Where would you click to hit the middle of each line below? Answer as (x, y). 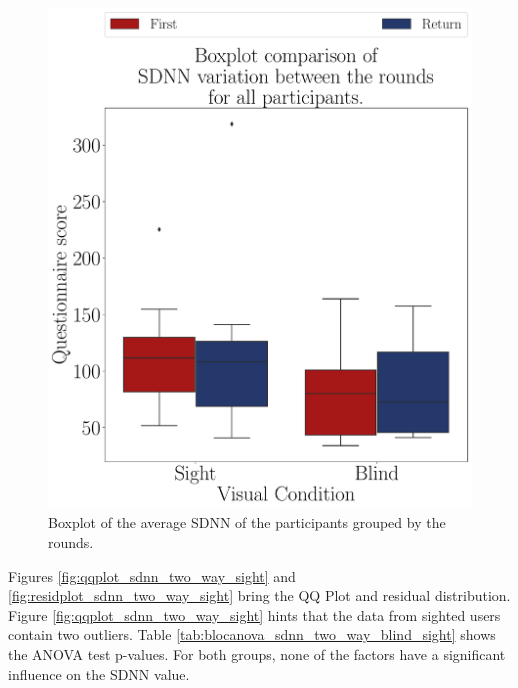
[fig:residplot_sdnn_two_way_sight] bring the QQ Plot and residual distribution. (259, 595)
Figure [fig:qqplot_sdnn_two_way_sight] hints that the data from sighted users (254, 614)
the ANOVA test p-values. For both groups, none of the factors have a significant (257, 653)
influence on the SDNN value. (99, 673)
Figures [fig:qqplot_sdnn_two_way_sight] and (152, 575)
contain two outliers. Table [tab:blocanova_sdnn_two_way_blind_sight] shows (252, 634)
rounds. (71, 541)
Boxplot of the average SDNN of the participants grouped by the (247, 522)
